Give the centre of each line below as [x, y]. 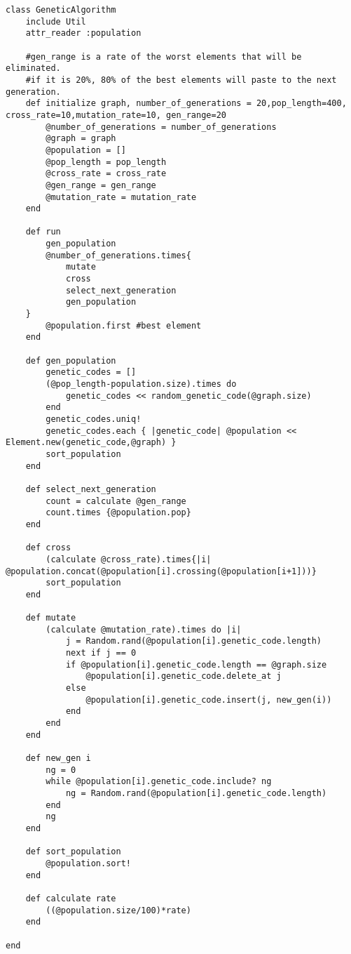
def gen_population [71, 360]
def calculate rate [71, 898]
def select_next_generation [91, 489]
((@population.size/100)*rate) [118, 910]
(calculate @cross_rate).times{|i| [129, 559]
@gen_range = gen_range [101, 185]
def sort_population [73, 852]
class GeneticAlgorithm [61, 10]
